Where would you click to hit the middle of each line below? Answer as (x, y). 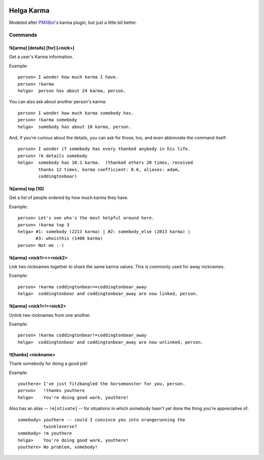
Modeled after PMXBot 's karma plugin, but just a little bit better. (73, 22)
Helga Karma (29, 11)
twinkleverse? (60, 426)
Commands (23, 35)
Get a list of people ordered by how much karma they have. (69, 197)
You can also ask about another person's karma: (58, 102)
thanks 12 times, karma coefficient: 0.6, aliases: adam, (109, 169)
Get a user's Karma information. (41, 57)
